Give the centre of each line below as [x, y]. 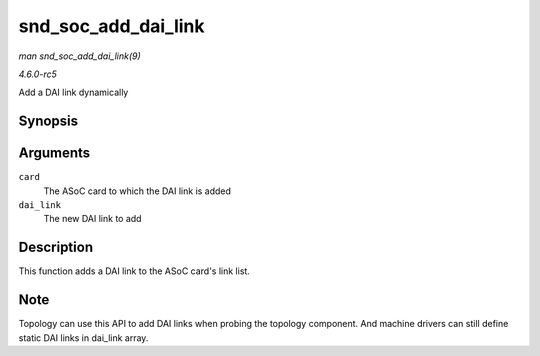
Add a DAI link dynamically [73, 92]
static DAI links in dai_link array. [83, 337]
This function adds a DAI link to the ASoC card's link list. [134, 271]
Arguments [54, 153]
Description [56, 247]
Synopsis [48, 121]
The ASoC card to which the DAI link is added [137, 191]
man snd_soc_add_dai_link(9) [80, 56]
